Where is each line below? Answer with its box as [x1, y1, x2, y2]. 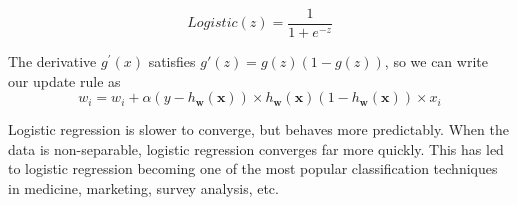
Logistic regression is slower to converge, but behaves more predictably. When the [8, 119, 509, 140]
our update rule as [8, 70, 121, 91]
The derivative [8, 51, 97, 72]
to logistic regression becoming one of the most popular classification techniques [8, 158, 498, 179]
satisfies [148, 51, 196, 72]
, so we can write [384, 51, 488, 72]
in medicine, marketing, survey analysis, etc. [8, 178, 279, 199]
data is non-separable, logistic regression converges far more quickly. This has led [8, 138, 504, 159]
